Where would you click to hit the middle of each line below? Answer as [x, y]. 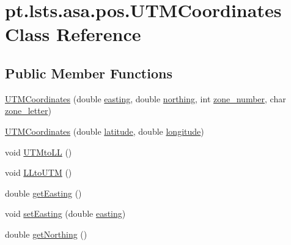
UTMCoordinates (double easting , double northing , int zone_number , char [145, 98]
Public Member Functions [89, 73]
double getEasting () [43, 193]
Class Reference [73, 34]
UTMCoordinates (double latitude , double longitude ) [105, 131]
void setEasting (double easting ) [65, 213]
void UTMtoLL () [39, 152]
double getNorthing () [46, 234]
